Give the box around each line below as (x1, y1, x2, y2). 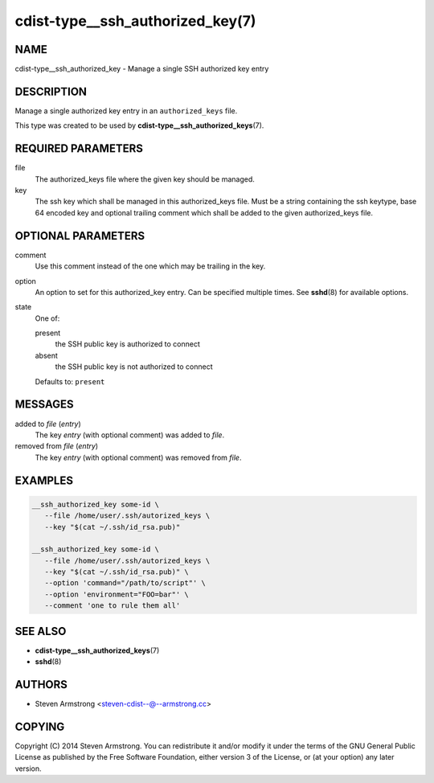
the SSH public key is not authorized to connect (55, 362, 213, 371)
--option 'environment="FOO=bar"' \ (44, 589, 189, 599)
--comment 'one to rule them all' (44, 601, 181, 610)
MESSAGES (14, 398, 74, 412)
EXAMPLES (14, 473, 74, 487)
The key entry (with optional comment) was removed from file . (35, 453, 242, 462)
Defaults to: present (35, 376, 105, 386)
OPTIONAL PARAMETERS (14, 229, 145, 243)
